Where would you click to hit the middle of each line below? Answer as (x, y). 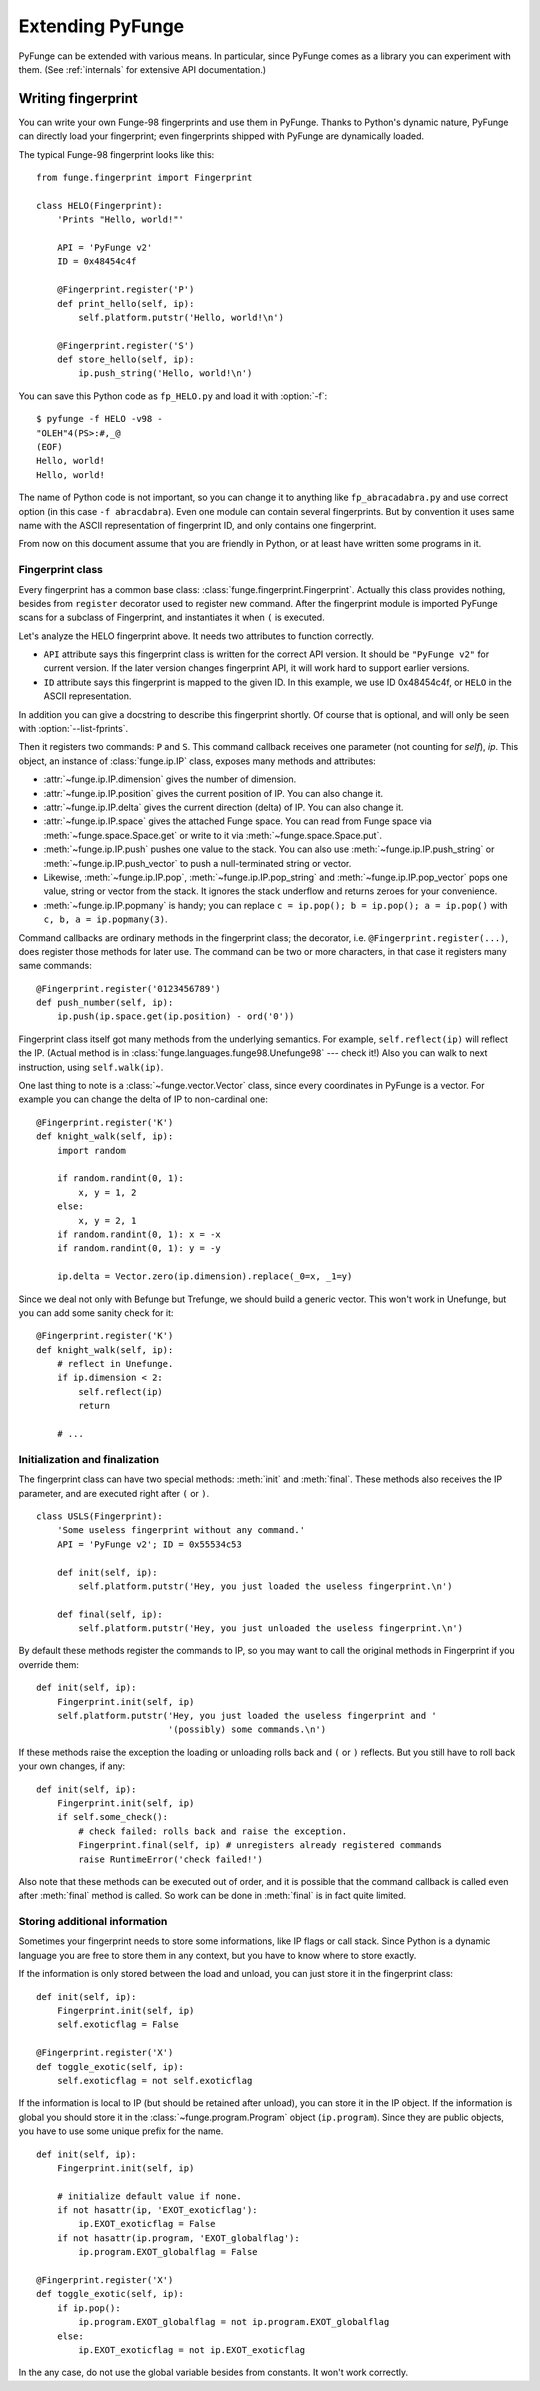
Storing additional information (93, 1922)
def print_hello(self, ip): (125, 303)
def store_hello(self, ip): (125, 359)
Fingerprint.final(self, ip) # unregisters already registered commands (260, 1845)
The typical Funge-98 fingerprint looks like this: (116, 154)
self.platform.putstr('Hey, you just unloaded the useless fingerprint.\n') (271, 1628)
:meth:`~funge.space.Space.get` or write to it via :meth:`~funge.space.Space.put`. (212, 835)
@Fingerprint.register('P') (125, 289)
